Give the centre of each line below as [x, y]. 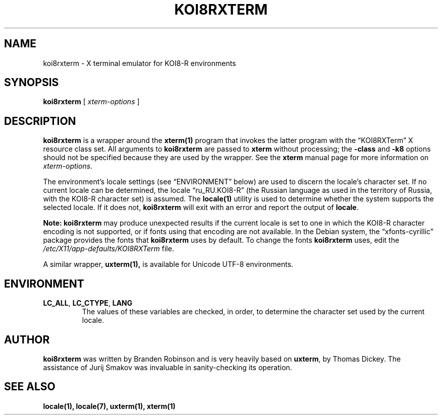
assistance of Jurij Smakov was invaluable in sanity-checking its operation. [168, 367]
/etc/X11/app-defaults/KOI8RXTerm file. [108, 249]
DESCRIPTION [40, 121]
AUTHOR [27, 339]
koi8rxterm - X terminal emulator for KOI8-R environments [140, 63]
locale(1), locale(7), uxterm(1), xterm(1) [109, 406]
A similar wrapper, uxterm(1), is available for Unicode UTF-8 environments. [168, 264]
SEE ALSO [30, 387]
